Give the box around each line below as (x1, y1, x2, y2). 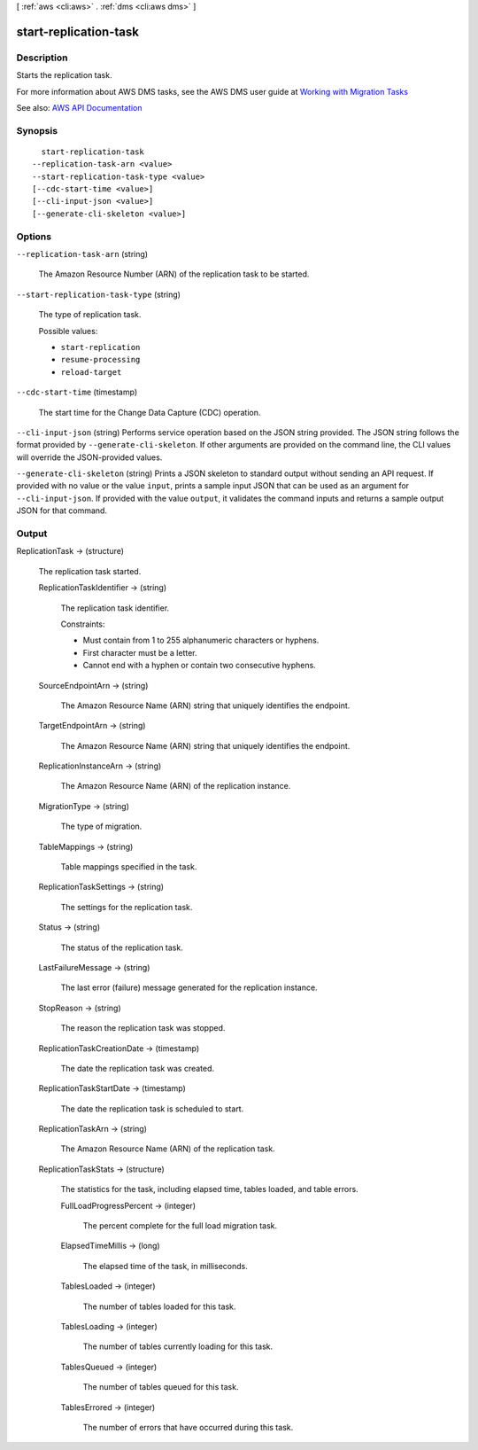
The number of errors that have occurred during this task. (82, 1422, 294, 1432)
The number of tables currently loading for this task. (82, 1341, 274, 1352)
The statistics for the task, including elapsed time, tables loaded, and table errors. (60, 1184, 358, 1195)
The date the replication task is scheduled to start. (60, 1103, 244, 1114)
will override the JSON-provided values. (16, 452, 163, 463)
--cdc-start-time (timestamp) (16, 386, 137, 398)
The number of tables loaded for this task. (82, 1301, 236, 1312)
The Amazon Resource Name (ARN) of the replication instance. (60, 781, 291, 791)
